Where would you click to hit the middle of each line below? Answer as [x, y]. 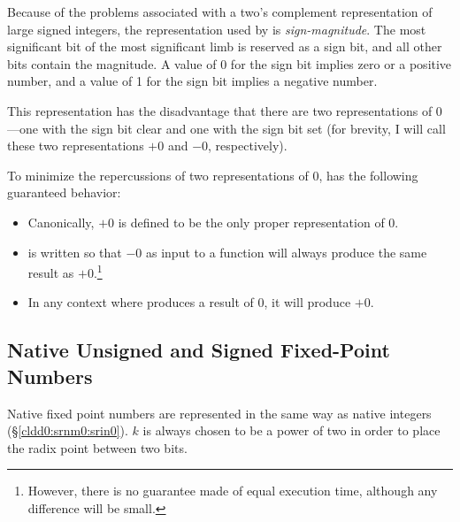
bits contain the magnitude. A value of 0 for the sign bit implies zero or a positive [230, 63]
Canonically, [61, 222]
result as [51, 272]
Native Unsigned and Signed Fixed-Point [199, 350]
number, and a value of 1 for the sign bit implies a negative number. [192, 81]
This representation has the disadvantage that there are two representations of [220, 110]
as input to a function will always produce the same [287, 252]
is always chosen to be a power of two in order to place [291, 430]
